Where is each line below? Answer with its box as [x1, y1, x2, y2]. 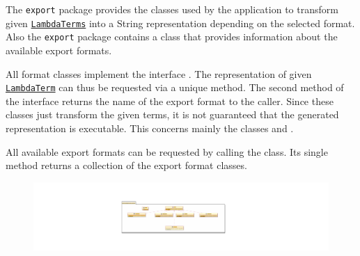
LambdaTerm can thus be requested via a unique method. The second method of [6, 80, 344, 95]
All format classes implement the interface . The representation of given [6, 66, 312, 81]
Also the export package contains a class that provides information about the [6, 29, 338, 44]
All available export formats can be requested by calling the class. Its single [6, 144, 328, 159]
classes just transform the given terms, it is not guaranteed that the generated [6, 107, 339, 122]
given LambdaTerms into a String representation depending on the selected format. [6, 15, 355, 30]
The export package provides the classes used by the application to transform [6, 2, 338, 16]
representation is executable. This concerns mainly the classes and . [6, 121, 294, 135]
